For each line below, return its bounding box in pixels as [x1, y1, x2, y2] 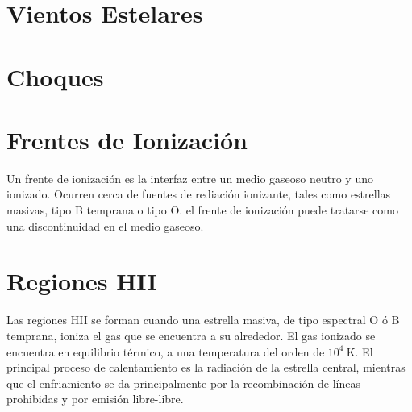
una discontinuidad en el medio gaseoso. [6, 217, 204, 234]
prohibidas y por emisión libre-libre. [6, 390, 184, 407]
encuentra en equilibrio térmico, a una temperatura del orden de [6, 343, 325, 360]
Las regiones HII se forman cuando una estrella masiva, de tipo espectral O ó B [6, 311, 400, 328]
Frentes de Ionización [6, 123, 248, 156]
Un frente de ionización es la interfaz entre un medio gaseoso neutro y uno [6, 169, 373, 186]
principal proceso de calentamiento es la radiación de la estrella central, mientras [6, 359, 406, 376]
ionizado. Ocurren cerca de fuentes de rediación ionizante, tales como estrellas [6, 185, 391, 202]
